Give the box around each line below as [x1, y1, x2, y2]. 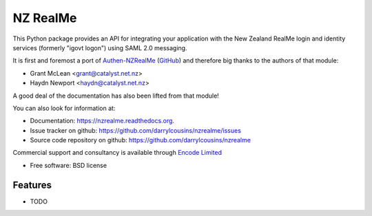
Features [12, 179, 52, 191]
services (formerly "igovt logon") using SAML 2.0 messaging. [12, 43, 187, 52]
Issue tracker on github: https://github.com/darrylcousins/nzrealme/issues [30, 126, 241, 134]
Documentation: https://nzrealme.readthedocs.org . [30, 117, 175, 125]
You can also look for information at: [12, 104, 116, 112]
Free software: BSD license [30, 161, 107, 169]
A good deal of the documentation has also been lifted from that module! [12, 91, 220, 100]
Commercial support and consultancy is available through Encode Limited [12, 149, 223, 157]
